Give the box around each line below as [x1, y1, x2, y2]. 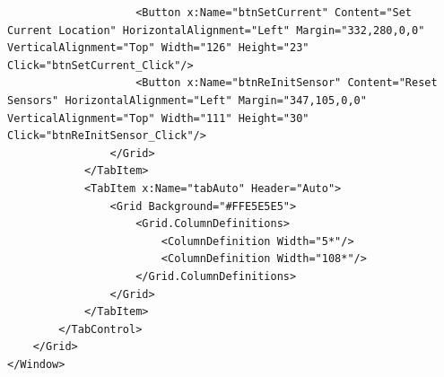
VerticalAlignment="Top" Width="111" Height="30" [7, 111, 309, 125]
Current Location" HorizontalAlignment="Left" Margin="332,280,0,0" [7, 23, 425, 37]
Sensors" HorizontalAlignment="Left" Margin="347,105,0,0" [7, 93, 367, 107]
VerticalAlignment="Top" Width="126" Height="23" [7, 41, 309, 55]
